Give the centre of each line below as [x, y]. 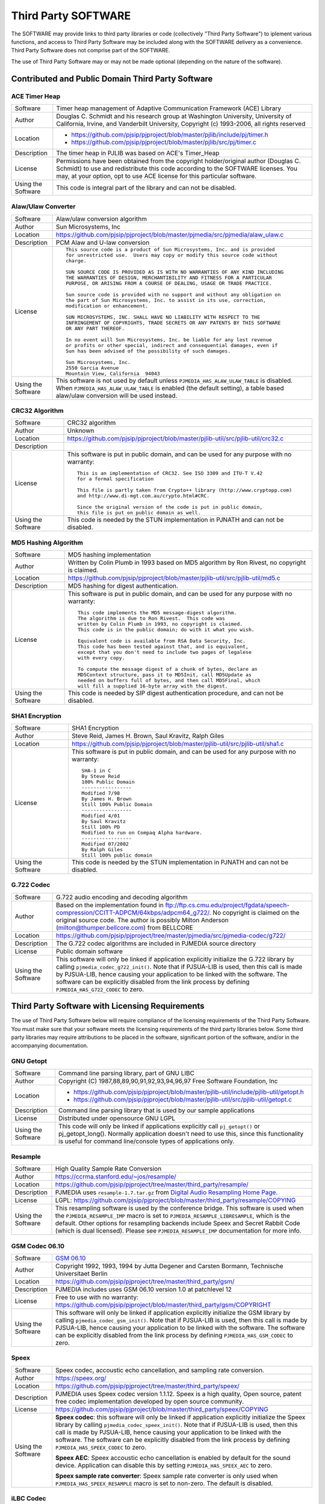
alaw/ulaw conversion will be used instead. [116, 395]
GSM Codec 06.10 [38, 1246]
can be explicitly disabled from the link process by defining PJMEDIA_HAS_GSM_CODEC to [174, 1335]
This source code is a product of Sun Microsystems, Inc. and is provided [170, 249]
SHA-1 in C [96, 770]
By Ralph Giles [102, 849]
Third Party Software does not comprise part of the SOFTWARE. [91, 51]
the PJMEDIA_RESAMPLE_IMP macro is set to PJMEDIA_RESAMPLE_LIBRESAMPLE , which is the [172, 1216]
